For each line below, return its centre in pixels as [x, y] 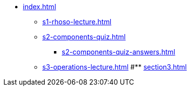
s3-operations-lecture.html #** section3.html [115, 67]
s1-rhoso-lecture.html [77, 22]
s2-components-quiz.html [84, 37]
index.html [40, 7]
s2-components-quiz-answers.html [119, 52]
